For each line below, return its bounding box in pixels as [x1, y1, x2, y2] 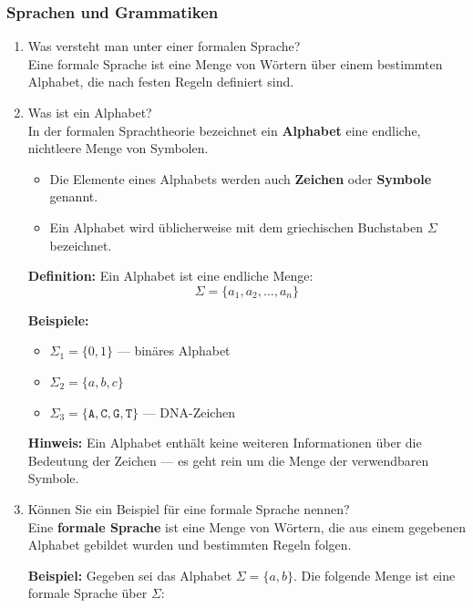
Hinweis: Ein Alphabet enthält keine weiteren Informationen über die [27, 433, 422, 452]
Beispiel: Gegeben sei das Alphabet [27, 565, 232, 584]
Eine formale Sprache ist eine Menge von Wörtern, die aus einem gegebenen [27, 517, 466, 536]
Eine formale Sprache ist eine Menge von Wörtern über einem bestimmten [27, 54, 443, 73]
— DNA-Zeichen [142, 402, 235, 421]
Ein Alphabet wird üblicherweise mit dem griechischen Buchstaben [49, 217, 424, 236]
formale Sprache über [27, 583, 148, 603]
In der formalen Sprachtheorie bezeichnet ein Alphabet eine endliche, [27, 120, 421, 139]
